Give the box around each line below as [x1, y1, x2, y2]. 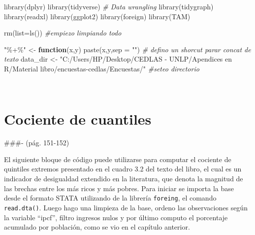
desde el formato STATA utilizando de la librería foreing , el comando [4, 193, 217, 203]
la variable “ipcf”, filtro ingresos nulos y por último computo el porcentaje [4, 212, 228, 222]
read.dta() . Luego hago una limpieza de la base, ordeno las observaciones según [4, 202, 248, 212]
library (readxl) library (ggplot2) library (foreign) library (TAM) [4, 11, 191, 21]
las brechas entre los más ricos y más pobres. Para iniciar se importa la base [4, 183, 234, 193]
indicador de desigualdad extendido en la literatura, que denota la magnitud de [4, 173, 243, 184]
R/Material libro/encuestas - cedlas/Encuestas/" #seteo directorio [4, 63, 199, 73]
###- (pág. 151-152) [4, 137, 69, 148]
